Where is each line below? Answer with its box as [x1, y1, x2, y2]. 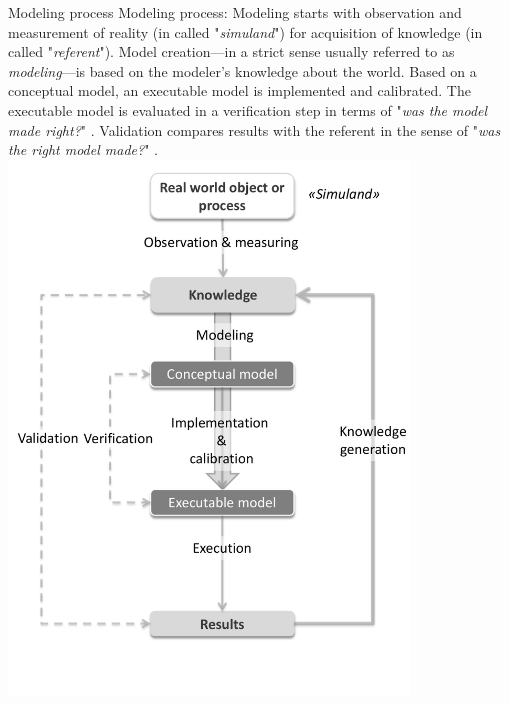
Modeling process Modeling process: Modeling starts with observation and [8, 2, 462, 22]
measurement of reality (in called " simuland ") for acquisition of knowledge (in [8, 21, 483, 42]
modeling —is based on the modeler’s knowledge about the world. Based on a [8, 60, 477, 81]
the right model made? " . [8, 139, 158, 160]
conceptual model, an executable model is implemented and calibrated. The [8, 80, 471, 101]
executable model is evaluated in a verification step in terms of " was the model [8, 99, 488, 120]
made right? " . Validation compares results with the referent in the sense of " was [8, 119, 501, 140]
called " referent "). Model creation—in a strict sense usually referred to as [8, 41, 455, 62]
